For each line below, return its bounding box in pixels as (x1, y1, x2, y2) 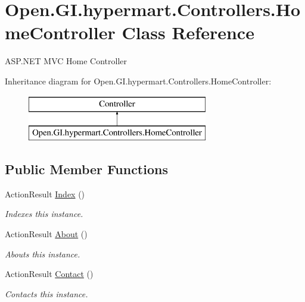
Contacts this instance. (5, 287, 88, 300)
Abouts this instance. (5, 247, 80, 260)
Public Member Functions (5, 160, 168, 178)
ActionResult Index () (5, 187, 85, 200)
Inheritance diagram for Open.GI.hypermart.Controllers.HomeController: (5, 74, 272, 87)
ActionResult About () (5, 228, 88, 240)
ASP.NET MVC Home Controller (5, 55, 127, 67)
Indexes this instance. (5, 207, 83, 220)
